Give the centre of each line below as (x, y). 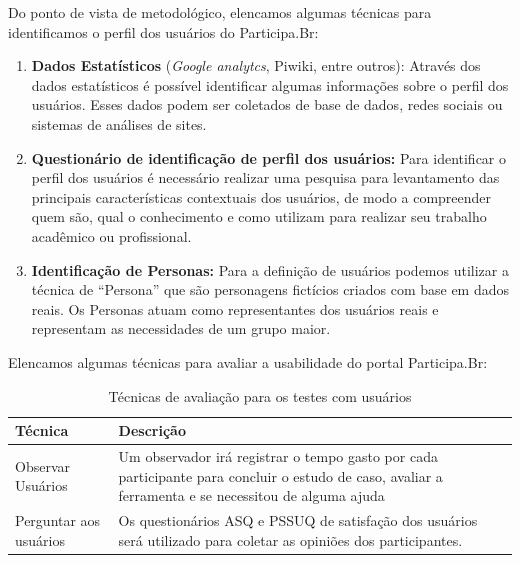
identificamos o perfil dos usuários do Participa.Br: (163, 31)
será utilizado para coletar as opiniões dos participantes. (290, 539)
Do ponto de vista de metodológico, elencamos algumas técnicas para (220, 12)
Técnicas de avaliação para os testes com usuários (260, 395)
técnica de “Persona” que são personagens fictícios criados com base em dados (270, 289)
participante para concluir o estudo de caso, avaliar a (280, 475)
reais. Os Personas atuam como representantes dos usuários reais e (235, 308)
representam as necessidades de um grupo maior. (181, 328)
